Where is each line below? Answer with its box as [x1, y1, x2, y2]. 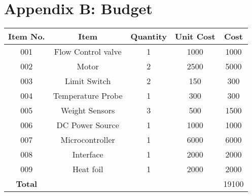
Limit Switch [64, 75, 111, 87]
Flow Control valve [54, 46, 122, 58]
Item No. [8, 30, 45, 43]
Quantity [130, 30, 167, 43]
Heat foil [72, 163, 103, 175]
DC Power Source [56, 119, 119, 131]
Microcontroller [60, 134, 115, 146]
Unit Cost [174, 30, 215, 43]
